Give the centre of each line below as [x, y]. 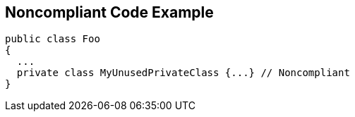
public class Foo [53, 39]
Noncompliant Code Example [109, 12]
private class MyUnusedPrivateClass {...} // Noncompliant [183, 73]
